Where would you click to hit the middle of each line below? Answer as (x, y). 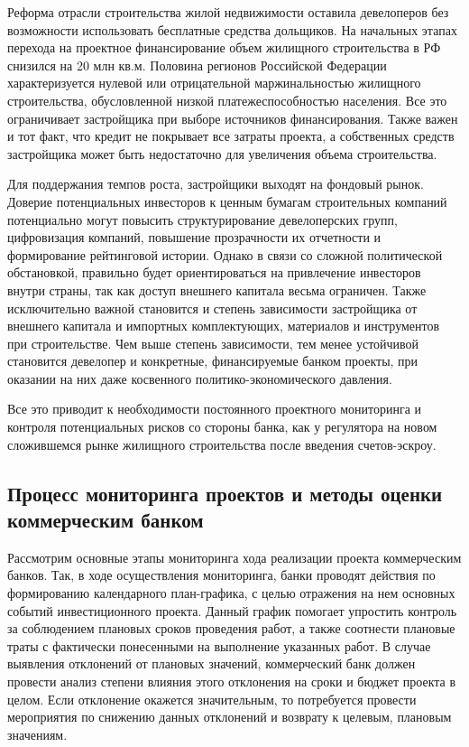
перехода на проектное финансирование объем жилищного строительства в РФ (224, 47)
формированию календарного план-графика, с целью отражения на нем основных (231, 593)
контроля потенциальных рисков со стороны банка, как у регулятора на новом (222, 427)
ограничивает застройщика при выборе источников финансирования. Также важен (233, 118)
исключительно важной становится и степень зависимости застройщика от (212, 308)
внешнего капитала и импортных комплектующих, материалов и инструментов (224, 326)
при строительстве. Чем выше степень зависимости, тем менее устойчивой (213, 343)
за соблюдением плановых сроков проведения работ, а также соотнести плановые (231, 628)
